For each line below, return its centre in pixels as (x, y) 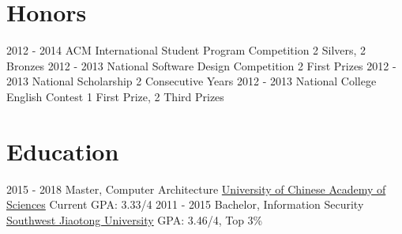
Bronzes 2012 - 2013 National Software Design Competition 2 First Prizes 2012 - (201, 65)
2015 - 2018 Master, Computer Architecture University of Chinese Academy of (196, 189)
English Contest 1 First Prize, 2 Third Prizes (115, 96)
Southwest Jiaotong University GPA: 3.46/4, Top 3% (135, 219)
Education (63, 151)
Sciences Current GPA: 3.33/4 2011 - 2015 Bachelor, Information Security (185, 204)
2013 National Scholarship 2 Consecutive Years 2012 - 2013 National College (192, 81)
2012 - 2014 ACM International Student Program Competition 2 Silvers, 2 (186, 50)
